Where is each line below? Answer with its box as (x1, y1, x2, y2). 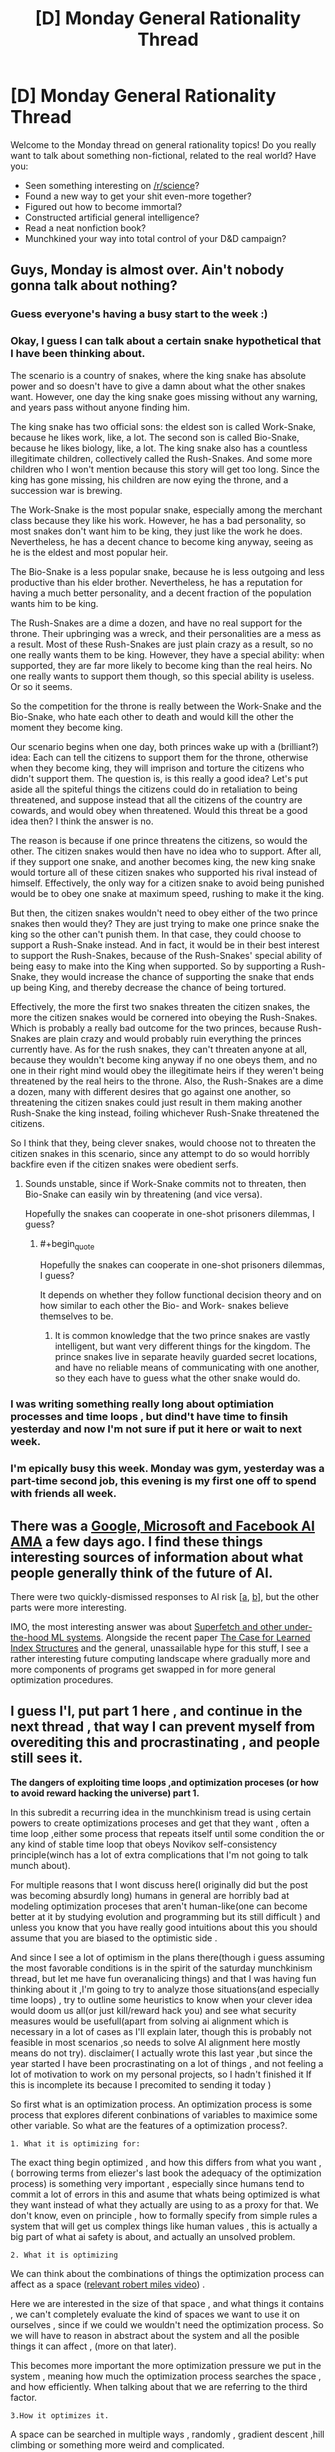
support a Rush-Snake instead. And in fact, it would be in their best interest (10, 938, 320, 951)
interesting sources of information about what (10, 1548, 304, 1566)
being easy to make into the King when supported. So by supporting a (10, 960, 299, 972)
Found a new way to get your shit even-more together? (24, 190, 252, 202)
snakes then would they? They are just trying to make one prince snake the (10, 917, 320, 929)
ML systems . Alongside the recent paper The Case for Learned (51, 1632, 311, 1643)
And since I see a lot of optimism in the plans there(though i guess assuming (10, 1951, 325, 1963)
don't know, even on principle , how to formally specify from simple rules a (10, 2209, 318, 2221)
